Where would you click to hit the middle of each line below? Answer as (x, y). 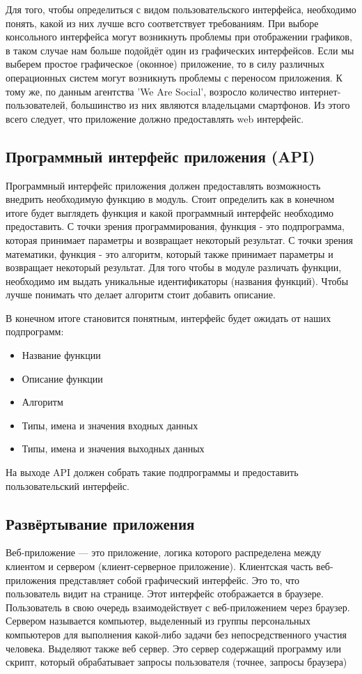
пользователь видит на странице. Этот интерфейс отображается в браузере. (165, 593)
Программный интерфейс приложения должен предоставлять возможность (163, 185)
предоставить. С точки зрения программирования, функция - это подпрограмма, (175, 226)
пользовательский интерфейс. (68, 485)
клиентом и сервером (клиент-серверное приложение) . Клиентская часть (159, 566)
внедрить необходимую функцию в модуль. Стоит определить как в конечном (170, 199)
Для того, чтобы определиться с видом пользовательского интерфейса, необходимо (181, 9)
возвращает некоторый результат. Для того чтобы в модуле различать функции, (174, 267)
